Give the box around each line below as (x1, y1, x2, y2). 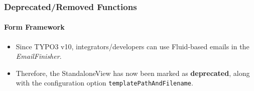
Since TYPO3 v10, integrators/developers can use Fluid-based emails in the (16, 41, 249, 51)
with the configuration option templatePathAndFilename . (16, 77, 193, 88)
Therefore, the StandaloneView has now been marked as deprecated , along (16, 67, 250, 78)
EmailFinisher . (16, 51, 62, 61)
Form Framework (4, 22, 65, 32)
